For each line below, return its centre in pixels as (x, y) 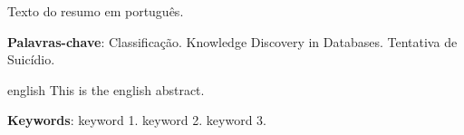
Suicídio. (31, 59)
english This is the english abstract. (106, 89)
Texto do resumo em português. (96, 11)
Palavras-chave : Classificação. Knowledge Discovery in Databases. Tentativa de (232, 41)
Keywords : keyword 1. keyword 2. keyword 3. (137, 120)
